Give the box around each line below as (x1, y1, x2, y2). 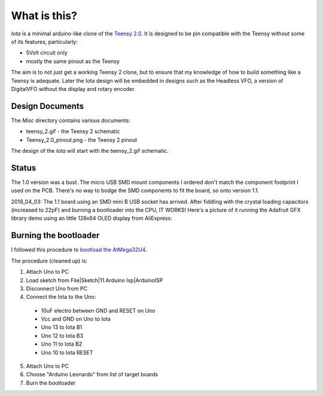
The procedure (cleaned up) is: (11, 257, 88, 264)
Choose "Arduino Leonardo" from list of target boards (26, 371, 159, 378)
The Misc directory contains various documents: (11, 117, 131, 124)
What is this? (11, 9, 78, 22)
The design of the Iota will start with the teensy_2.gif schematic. (11, 147, 169, 154)
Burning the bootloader (11, 231, 100, 241)
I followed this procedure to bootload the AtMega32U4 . (11, 246, 147, 253)
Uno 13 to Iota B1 (41, 324, 83, 331)
